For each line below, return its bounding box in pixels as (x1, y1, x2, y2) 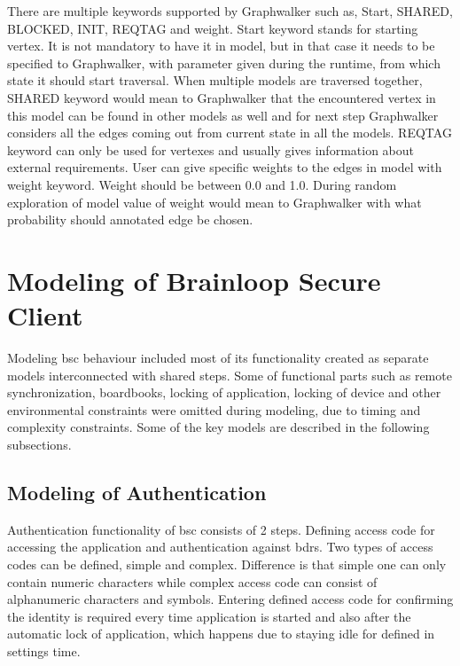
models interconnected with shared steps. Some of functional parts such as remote (7, 365, 452, 384)
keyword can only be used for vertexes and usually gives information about (7, 140, 414, 159)
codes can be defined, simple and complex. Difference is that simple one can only (7, 554, 447, 573)
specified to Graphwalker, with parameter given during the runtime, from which (7, 53, 441, 72)
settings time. (7, 641, 81, 660)
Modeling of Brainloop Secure (7, 262, 381, 298)
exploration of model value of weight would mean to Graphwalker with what (7, 192, 422, 211)
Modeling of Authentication (7, 478, 267, 505)
